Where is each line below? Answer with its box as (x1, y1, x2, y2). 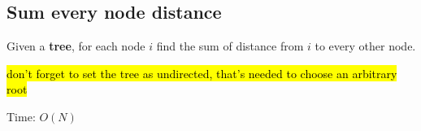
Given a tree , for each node (7, 37, 145, 55)
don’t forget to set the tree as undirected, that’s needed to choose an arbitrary (7, 64, 397, 81)
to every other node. (315, 37, 416, 55)
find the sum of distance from (156, 37, 304, 55)
